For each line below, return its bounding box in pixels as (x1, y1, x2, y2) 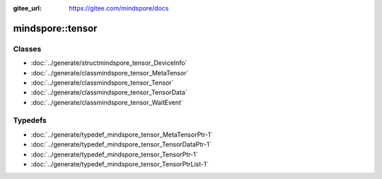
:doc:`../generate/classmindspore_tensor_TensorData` (30, 88, 187, 97)
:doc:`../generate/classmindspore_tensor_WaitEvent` (30, 98, 183, 106)
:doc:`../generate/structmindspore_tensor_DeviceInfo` (30, 58, 187, 67)
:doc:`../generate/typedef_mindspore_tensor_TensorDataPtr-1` (30, 140, 212, 149)
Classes (13, 44, 42, 54)
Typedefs (13, 116, 47, 125)
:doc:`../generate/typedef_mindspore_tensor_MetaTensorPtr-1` (30, 130, 213, 139)
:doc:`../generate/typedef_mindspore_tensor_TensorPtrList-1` (30, 160, 209, 168)
